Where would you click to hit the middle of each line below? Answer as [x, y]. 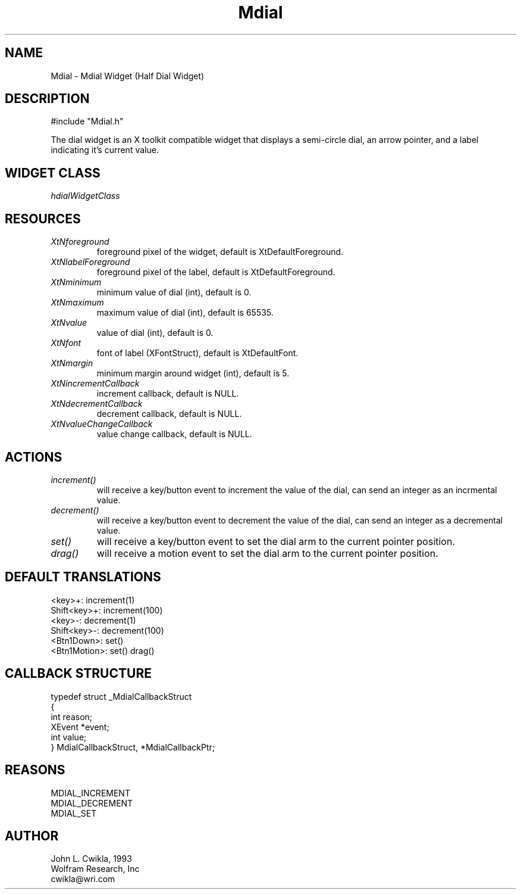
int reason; [72, 717]
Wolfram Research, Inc [95, 869]
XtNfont [66, 343]
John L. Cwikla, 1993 [91, 859]
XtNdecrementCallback [97, 404]
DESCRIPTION [47, 99]
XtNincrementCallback [95, 384]
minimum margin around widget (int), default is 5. [193, 373]
